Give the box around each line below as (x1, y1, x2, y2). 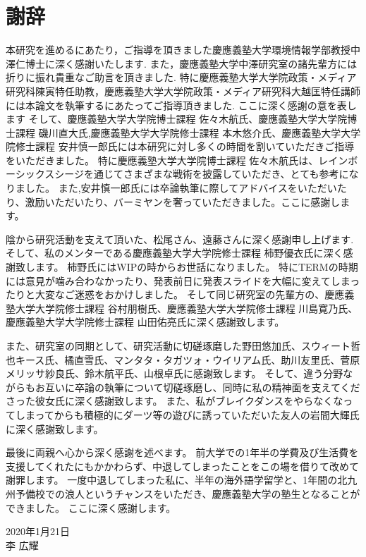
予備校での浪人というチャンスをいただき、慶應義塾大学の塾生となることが (15, 486, 360, 501)
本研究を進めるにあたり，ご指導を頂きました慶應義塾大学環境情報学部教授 (6, 42, 351, 57)
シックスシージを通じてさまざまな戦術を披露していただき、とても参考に (15, 166, 349, 181)
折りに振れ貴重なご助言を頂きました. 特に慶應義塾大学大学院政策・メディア (6, 70, 357, 85)
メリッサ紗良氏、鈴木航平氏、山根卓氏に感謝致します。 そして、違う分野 (6, 366, 343, 381)
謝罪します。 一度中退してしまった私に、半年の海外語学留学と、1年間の (6, 472, 338, 487)
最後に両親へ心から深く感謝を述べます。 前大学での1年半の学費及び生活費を (6, 445, 359, 460)
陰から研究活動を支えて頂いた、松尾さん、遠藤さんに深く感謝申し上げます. (6, 231, 354, 246)
